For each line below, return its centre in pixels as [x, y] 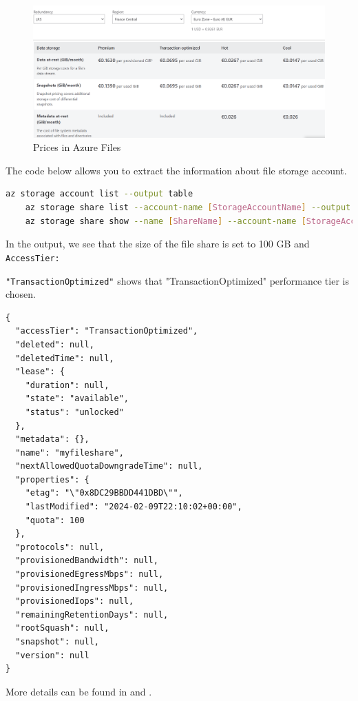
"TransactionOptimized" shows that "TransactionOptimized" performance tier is [177, 280]
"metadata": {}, [52, 439]
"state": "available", [77, 399]
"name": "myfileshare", [70, 453]
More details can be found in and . [79, 691]
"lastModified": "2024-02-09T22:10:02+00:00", [134, 507]
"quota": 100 [55, 520]
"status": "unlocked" [74, 412]
